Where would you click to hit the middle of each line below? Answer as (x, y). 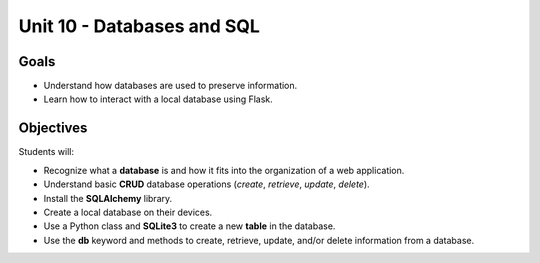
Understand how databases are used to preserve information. (170, 86)
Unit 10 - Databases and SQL (139, 26)
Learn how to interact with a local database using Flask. (158, 99)
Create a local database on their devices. (128, 212)
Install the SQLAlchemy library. (108, 198)
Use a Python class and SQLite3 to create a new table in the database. (189, 226)
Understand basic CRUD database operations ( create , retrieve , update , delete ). (206, 184)
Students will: (46, 152)
